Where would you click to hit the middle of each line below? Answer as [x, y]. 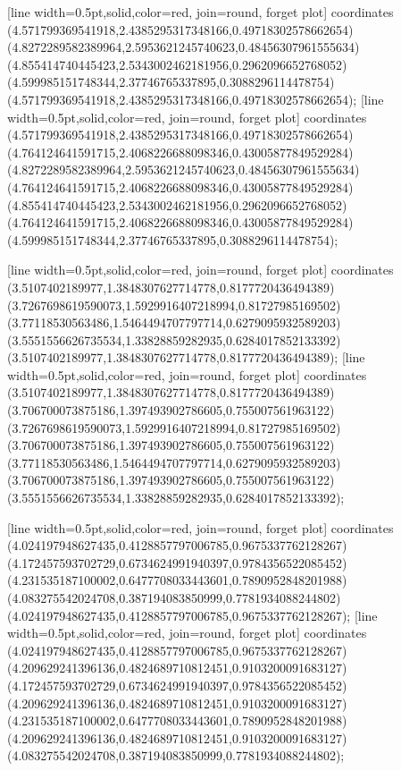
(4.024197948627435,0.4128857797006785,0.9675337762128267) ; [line [192, 615]
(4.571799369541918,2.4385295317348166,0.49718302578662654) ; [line [196, 99]
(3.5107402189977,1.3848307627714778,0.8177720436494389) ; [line [186, 357]
